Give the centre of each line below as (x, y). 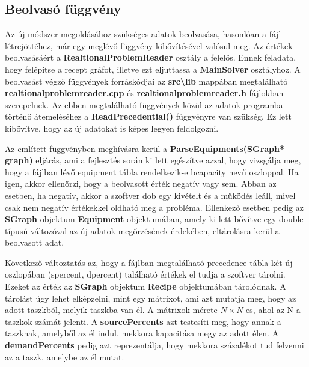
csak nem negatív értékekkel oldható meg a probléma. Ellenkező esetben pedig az (154, 207)
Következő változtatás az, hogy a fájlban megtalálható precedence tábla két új (149, 262)
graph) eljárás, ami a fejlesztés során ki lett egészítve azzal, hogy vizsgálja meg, (153, 160)
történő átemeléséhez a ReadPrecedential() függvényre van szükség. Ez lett (148, 116)
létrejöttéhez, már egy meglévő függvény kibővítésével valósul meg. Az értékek (149, 45)
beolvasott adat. (35, 242)
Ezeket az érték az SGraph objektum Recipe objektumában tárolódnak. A (145, 286)
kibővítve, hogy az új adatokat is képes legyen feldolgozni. (112, 128)
